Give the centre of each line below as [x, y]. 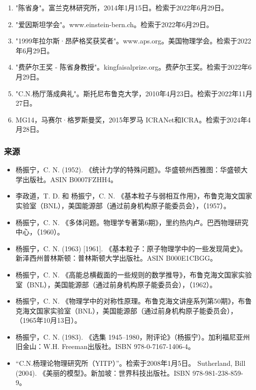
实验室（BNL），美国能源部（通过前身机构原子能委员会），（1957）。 [123, 205]
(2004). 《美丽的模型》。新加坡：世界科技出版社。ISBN [103, 372]
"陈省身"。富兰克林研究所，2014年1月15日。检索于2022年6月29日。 [122, 7]
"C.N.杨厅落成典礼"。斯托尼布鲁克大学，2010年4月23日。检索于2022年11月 [134, 93]
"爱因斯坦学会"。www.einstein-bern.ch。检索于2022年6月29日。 [114, 24]
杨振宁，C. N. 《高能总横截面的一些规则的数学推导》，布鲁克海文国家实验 [134, 274]
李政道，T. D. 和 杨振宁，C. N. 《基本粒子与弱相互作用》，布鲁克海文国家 [134, 196]
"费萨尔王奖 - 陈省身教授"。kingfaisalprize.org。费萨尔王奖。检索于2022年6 [133, 67]
